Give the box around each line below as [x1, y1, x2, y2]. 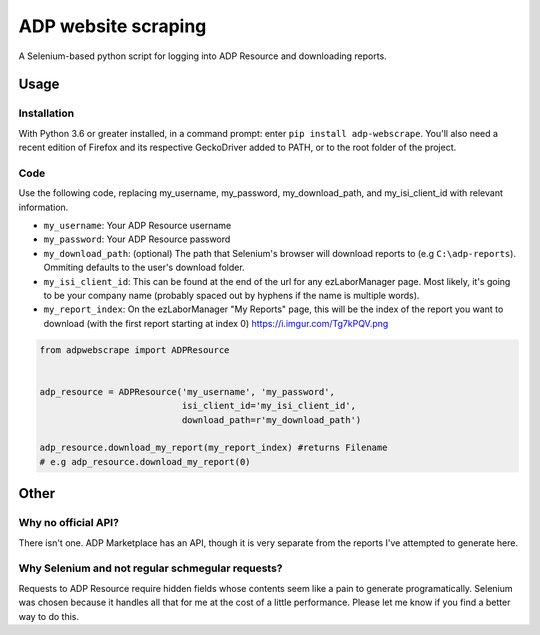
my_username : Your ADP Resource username [43, 220, 232, 232]
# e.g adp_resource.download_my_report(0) [39, 456, 251, 467]
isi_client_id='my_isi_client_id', [181, 400, 357, 412]
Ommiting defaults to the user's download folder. [43, 261, 245, 274]
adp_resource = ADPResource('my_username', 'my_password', [39, 386, 335, 397]
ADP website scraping [18, 15, 207, 37]
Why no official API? [18, 516, 120, 530]
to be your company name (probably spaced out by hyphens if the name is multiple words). [43, 289, 420, 301]
